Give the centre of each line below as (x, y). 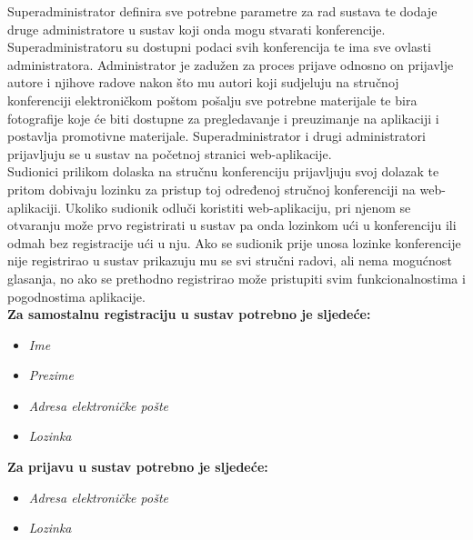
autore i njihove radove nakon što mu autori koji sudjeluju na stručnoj (203, 82)
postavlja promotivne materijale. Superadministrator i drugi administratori (216, 136)
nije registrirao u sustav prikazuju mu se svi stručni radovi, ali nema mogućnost (230, 260)
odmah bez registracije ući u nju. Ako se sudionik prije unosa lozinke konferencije (234, 242)
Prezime (51, 375)
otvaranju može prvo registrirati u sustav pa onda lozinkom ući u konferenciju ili (232, 225)
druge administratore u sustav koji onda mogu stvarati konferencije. (196, 29)
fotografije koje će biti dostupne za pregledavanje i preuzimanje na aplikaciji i (223, 118)
